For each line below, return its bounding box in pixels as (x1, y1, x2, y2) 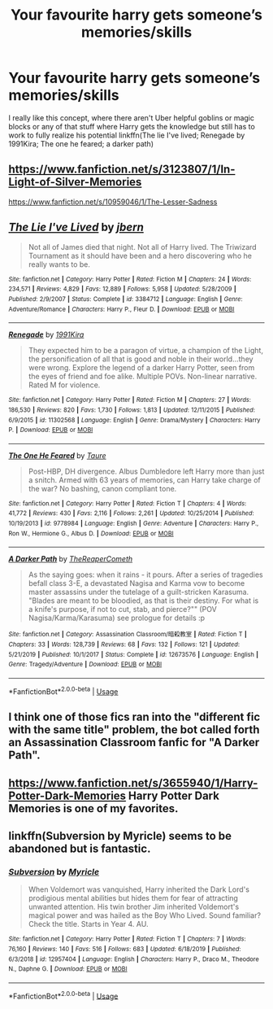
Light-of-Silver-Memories (8, 175, 142, 189)
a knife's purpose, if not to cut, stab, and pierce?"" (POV (28, 605, 217, 614)
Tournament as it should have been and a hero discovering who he (28, 251, 252, 260)
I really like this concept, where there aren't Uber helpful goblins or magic (8, 112, 254, 123)
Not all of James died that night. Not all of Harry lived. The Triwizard (28, 242, 258, 251)
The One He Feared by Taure (8, 450, 107, 461)
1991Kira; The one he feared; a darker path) (8, 138, 154, 148)
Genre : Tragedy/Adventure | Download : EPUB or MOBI (8, 661, 162, 669)
